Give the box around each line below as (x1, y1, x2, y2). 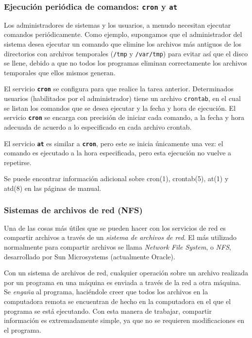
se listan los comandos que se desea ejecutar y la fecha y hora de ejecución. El (4, 102, 236, 113)
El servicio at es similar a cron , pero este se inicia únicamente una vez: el (4, 138, 223, 148)
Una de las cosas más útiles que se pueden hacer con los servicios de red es (4, 222, 226, 233)
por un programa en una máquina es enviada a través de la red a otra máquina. (4, 277, 241, 287)
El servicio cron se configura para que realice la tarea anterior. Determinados (4, 84, 234, 94)
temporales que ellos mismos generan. (4, 67, 116, 77)
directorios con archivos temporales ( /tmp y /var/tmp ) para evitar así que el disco (4, 48, 248, 58)
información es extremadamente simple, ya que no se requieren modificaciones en (4, 315, 245, 325)
